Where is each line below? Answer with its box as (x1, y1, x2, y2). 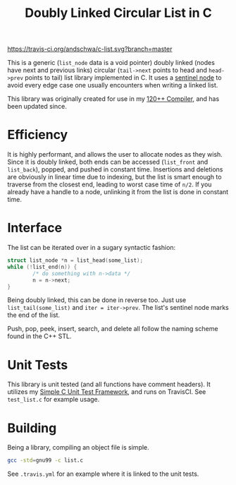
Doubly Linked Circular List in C (24, 5, 213, 21)
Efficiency (7, 127, 68, 143)
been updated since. (7, 102, 67, 111)
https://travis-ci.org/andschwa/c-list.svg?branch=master (7, 44, 173, 54)
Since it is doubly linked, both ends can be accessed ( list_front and (7, 157, 209, 167)
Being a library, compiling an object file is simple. (7, 443, 149, 452)
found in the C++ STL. (7, 332, 72, 340)
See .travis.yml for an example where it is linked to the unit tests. (7, 469, 199, 478)
